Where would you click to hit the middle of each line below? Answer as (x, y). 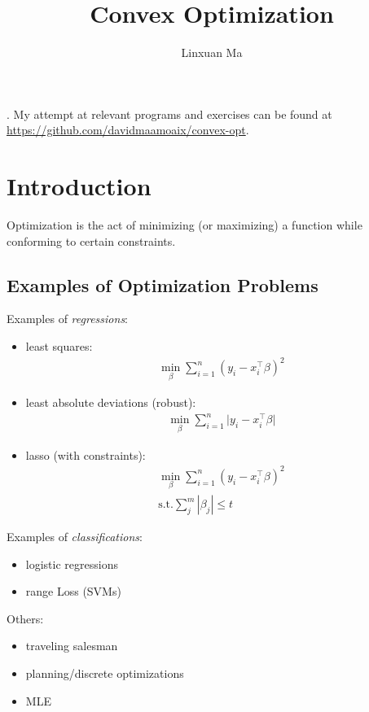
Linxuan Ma (212, 52)
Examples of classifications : (75, 537)
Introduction (79, 186)
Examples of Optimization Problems (163, 284)
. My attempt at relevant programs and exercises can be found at (169, 114)
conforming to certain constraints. (91, 240)
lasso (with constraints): (86, 454)
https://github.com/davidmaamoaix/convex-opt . (128, 130)
